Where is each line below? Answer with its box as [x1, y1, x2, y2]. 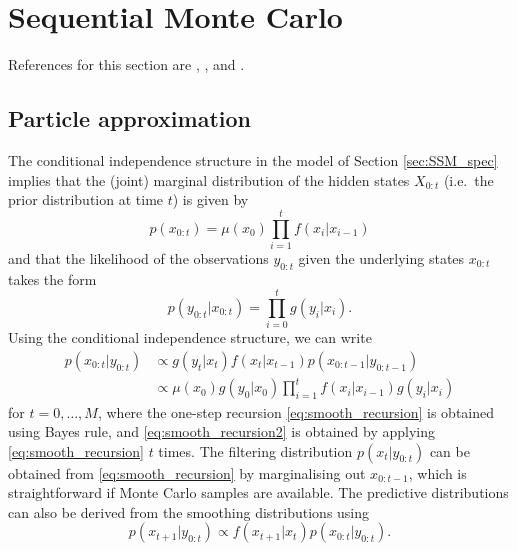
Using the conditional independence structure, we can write [8, 327, 372, 348]
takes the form [8, 268, 97, 289]
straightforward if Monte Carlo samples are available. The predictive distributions [8, 482, 509, 503]
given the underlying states [298, 247, 465, 268]
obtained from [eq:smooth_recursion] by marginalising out [8, 462, 366, 483]
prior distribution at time [8, 189, 164, 210]
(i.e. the [443, 169, 494, 190]
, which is [408, 462, 467, 483]
